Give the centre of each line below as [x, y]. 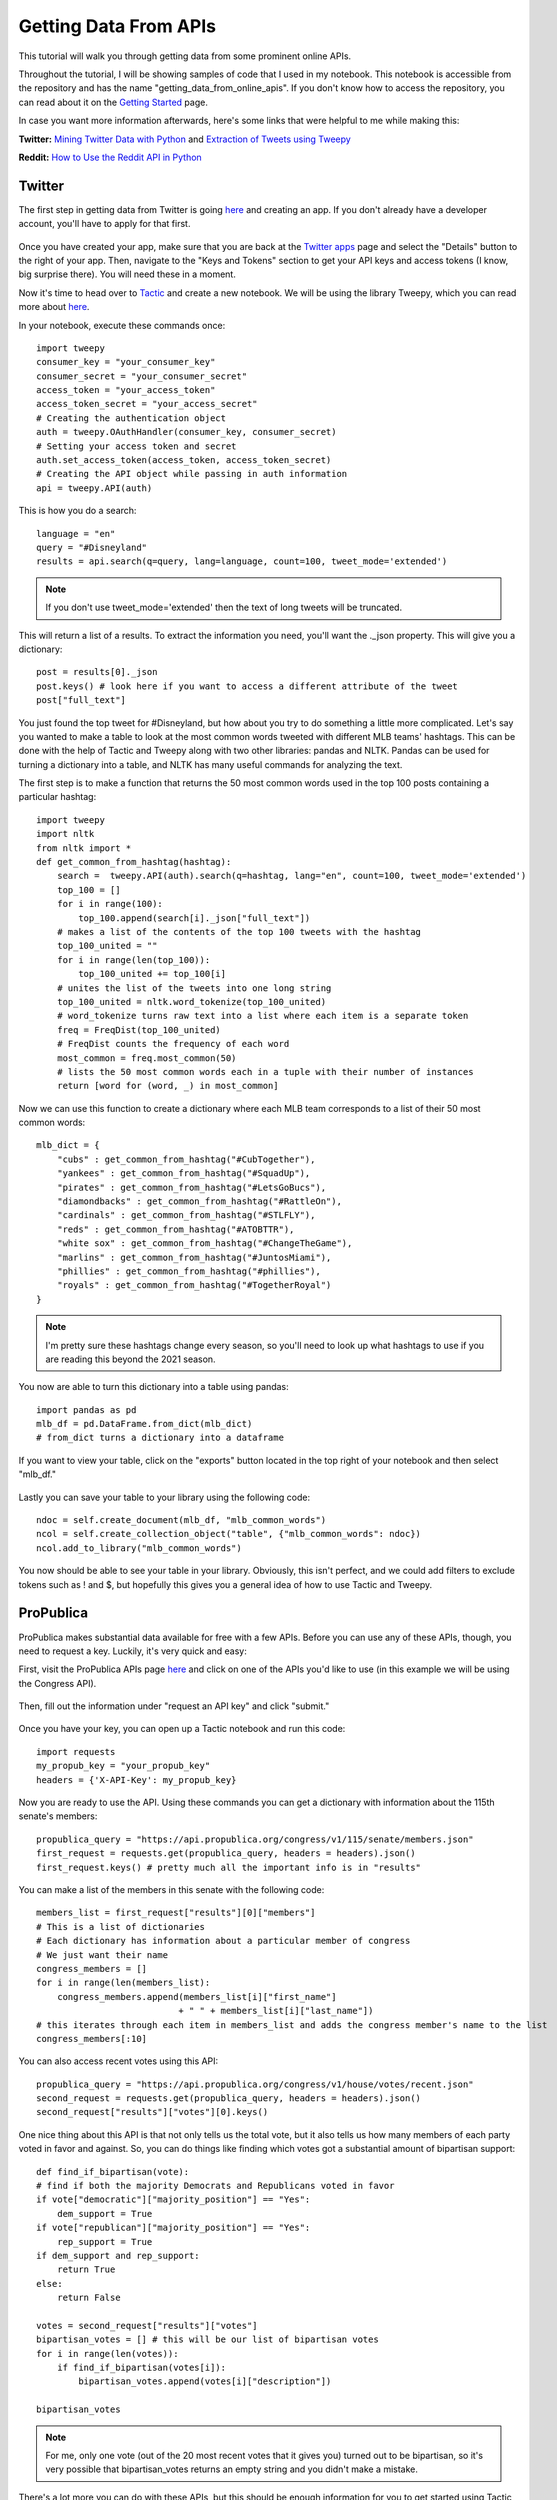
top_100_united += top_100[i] [152, 974]
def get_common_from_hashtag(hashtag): [134, 862]
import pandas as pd [86, 1409]
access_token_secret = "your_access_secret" [147, 404]
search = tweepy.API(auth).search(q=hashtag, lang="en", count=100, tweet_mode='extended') [291, 876]
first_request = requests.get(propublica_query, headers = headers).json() [226, 1853]
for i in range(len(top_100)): [133, 959]
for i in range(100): [110, 904]
